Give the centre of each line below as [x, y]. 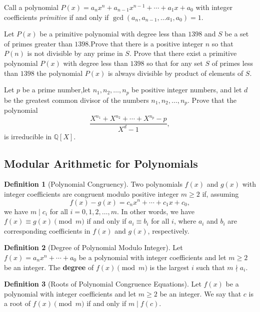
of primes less [232, 63]
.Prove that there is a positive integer [146, 43]
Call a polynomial [31, 7]
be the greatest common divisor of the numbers [76, 100]
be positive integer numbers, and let [187, 90]
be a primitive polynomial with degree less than [113, 34]
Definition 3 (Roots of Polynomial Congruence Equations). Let [103, 284]
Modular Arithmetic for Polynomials [101, 163]
